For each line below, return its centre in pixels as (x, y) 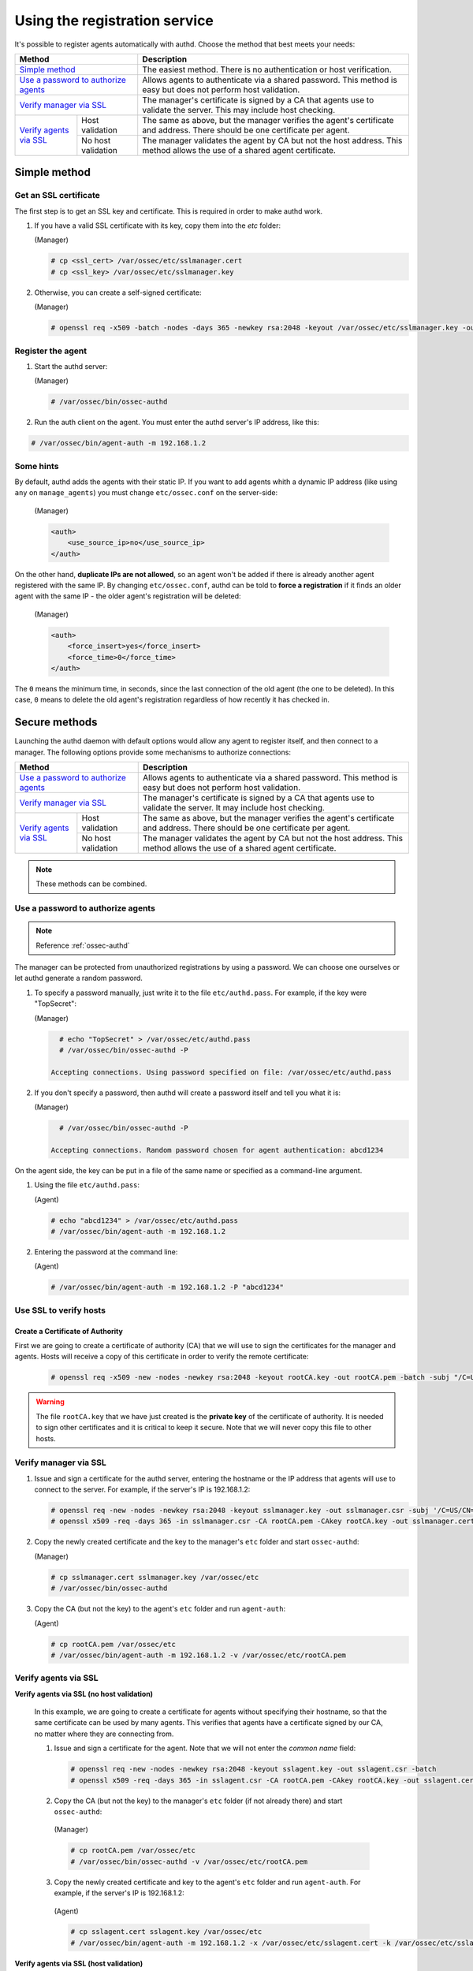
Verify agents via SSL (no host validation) (84, 1693)
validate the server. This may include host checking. (239, 110)
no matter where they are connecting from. (104, 1734)
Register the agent (50, 351)
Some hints (37, 466)
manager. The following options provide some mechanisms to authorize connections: (153, 752)
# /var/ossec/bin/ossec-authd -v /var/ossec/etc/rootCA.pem (189, 1861)
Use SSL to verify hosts (60, 1310)
